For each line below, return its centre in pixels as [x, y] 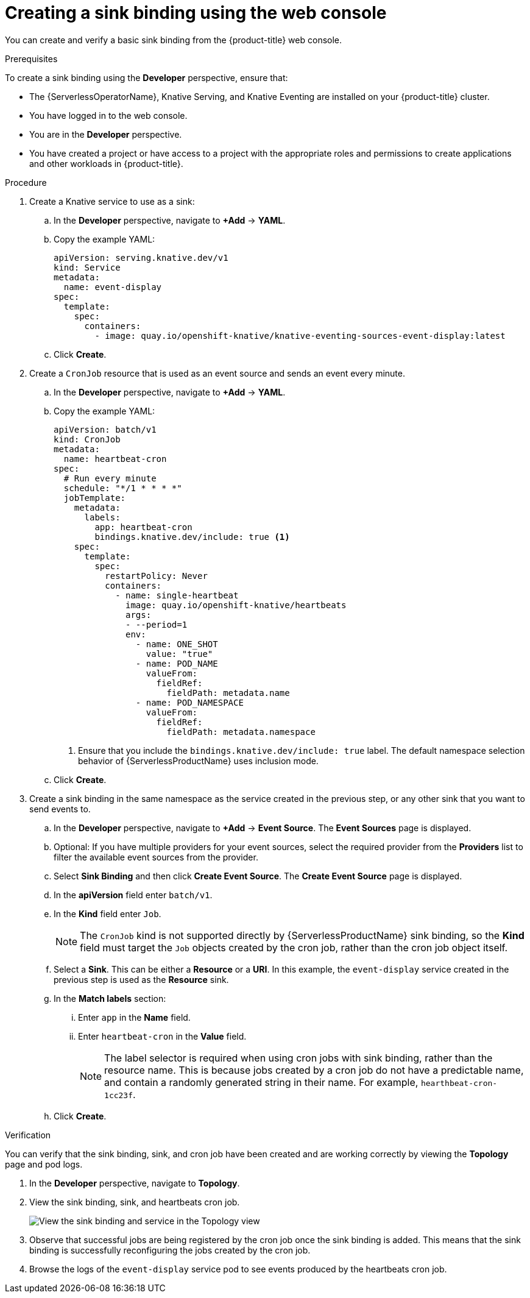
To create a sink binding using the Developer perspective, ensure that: [147, 77]
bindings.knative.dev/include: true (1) [192, 537]
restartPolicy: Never [156, 576]
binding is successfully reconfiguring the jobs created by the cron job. [170, 1250]
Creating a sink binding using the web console [196, 13]
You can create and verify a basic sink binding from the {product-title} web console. [174, 40]
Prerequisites [31, 59]
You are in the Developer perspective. [106, 134]
